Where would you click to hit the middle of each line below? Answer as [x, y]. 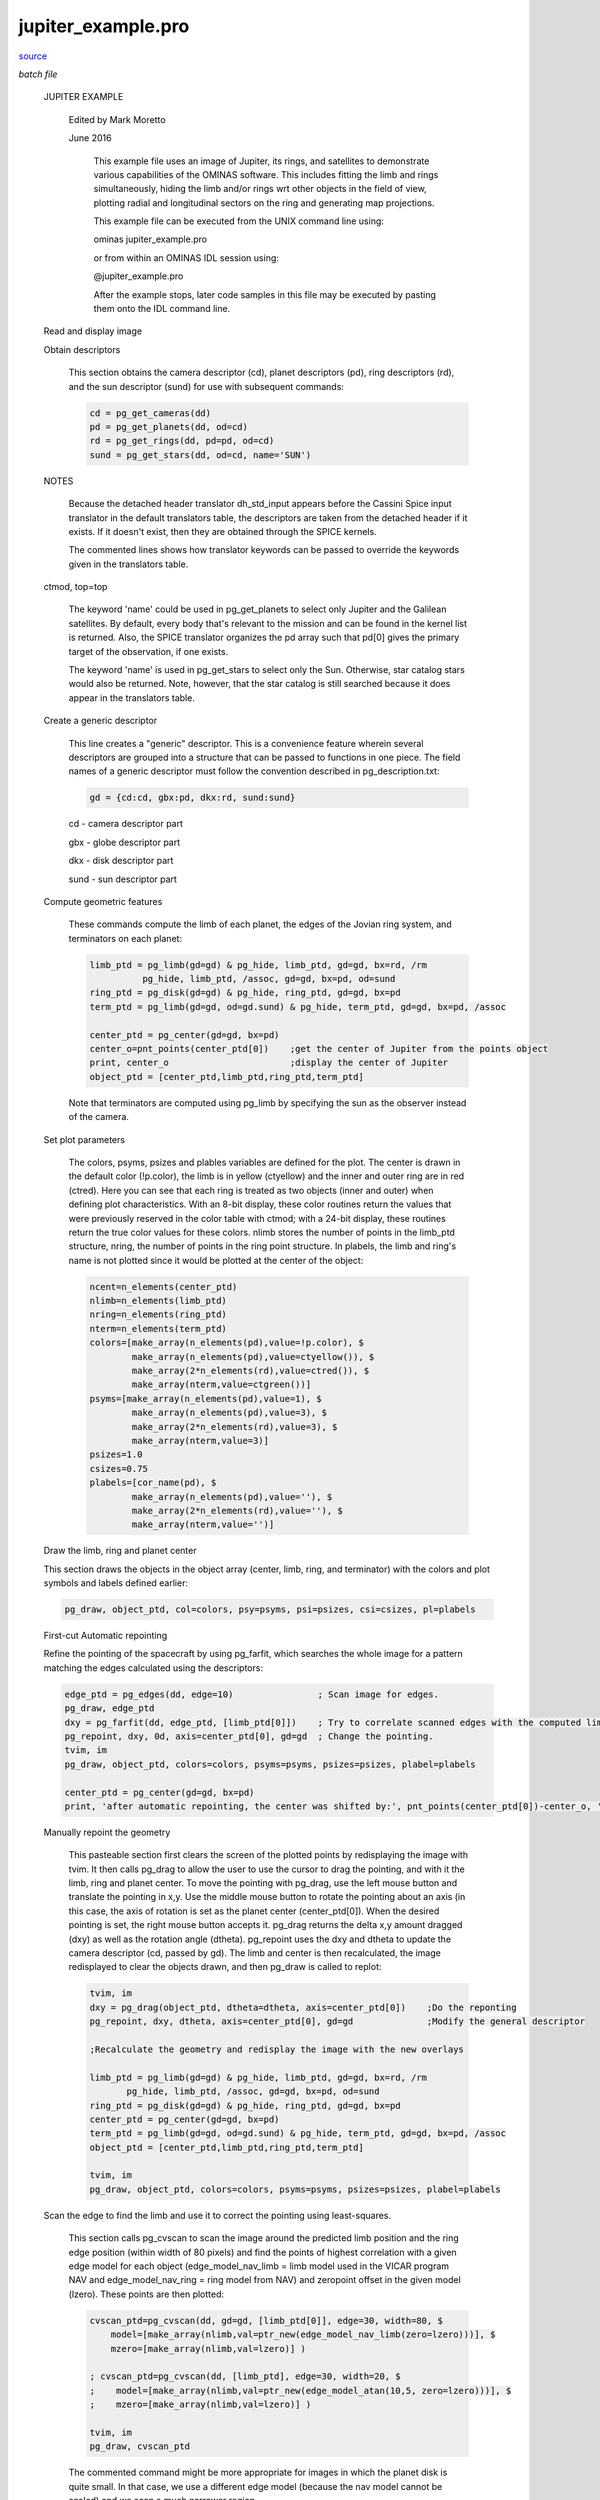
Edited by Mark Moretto [117, 119]
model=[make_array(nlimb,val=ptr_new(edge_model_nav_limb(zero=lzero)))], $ [303, 2334]
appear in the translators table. [131, 697]
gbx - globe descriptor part [124, 842]
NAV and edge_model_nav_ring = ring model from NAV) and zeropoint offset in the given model [265, 2280]
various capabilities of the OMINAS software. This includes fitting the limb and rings [266, 174]
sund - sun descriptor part [122, 879]
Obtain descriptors [82, 349]
